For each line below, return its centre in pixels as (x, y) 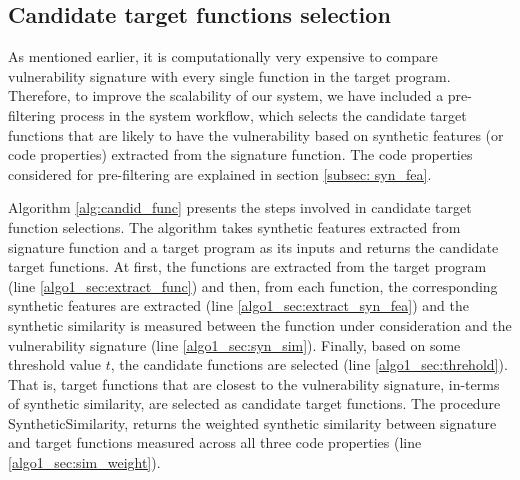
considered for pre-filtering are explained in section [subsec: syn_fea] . (220, 173)
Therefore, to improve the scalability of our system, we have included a (226, 95)
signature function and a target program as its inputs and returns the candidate (253, 246)
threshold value (55, 364)
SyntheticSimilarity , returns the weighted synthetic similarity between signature (252, 422)
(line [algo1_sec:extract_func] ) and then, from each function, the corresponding (253, 285)
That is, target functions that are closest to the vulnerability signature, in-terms (254, 383)
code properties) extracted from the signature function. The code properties (240, 154)
